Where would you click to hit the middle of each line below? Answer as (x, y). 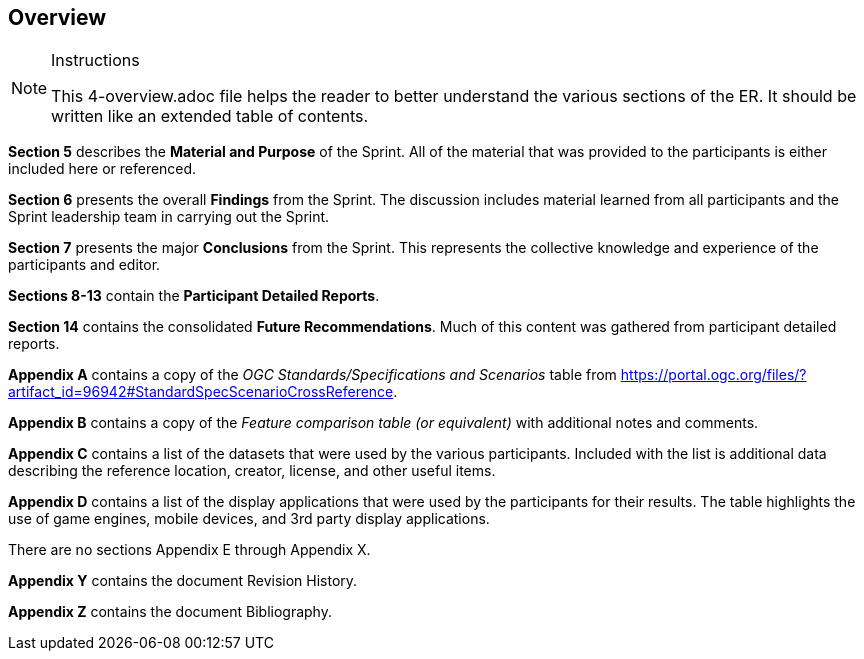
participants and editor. (84, 265)
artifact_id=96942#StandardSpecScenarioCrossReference (201, 392)
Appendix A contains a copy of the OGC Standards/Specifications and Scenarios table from (312, 375)
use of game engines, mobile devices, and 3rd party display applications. (249, 519)
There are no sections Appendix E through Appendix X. (189, 550)
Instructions (95, 60)
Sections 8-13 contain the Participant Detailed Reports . (194, 296)
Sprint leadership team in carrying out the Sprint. (169, 217)
